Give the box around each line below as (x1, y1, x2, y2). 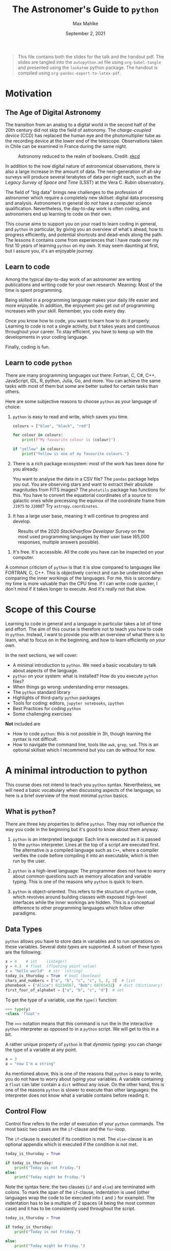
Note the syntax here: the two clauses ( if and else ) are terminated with (5, 1184, 155, 1190)
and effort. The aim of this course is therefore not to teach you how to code (5, 626, 163, 632)
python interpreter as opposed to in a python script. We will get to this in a (5, 1026, 159, 1032)
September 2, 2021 (65, 30, 106, 36)
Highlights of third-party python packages (12, 694, 100, 700)
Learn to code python (5, 359, 72, 367)
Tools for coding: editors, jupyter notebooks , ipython (12, 700, 124, 706)
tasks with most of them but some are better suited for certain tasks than (5, 383, 158, 389)
